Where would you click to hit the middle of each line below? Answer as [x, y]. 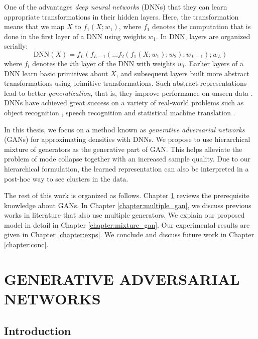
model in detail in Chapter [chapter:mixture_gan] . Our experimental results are [127, 224]
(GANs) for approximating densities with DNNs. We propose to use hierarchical [127, 139]
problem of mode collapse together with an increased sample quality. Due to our [127, 159]
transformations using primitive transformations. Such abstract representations [125, 83]
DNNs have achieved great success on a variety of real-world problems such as [124, 103]
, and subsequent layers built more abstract [183, 73]
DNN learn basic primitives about [56, 73]
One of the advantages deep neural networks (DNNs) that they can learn [116, 7]
